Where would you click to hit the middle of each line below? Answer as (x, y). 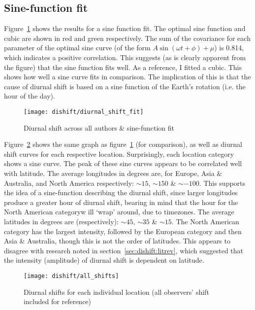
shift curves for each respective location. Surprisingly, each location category (119, 154)
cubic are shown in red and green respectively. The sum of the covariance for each (127, 38)
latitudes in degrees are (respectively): (61, 221)
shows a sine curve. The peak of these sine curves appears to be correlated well (123, 163)
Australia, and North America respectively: (69, 183)
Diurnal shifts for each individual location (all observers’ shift (116, 292)
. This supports (222, 183)
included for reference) (58, 301)
